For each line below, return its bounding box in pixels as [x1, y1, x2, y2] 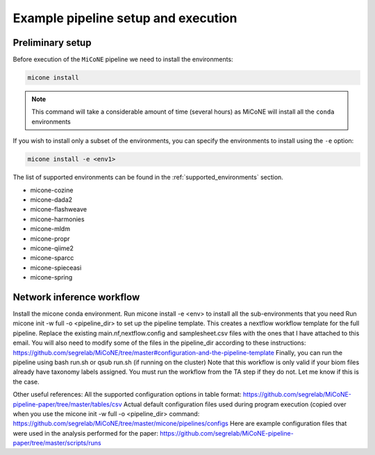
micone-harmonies [30, 215, 85, 223]
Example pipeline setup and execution [12, 10, 237, 26]
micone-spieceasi [30, 264, 82, 272]
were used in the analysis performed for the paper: [12, 429, 159, 437]
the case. [12, 377, 40, 386]
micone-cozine [30, 186, 74, 194]
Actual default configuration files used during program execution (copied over [123, 400, 347, 409]
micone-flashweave [30, 205, 87, 214]
